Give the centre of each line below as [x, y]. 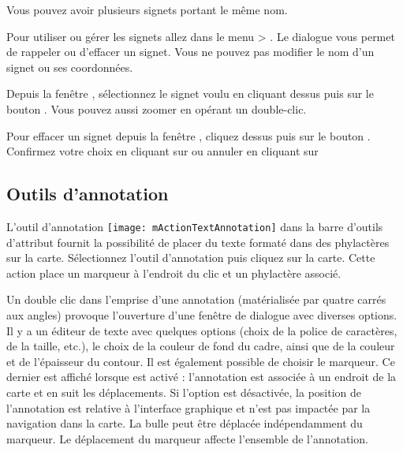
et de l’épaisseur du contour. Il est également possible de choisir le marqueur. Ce [201, 361]
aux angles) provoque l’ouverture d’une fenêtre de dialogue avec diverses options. [202, 314]
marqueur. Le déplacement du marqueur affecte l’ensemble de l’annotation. [187, 438]
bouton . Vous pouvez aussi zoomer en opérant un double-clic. [157, 108]
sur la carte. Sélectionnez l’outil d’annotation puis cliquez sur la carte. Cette [191, 258]
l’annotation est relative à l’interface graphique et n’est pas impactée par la [188, 407]
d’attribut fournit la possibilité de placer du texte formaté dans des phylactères [198, 242]
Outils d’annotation [88, 194]
